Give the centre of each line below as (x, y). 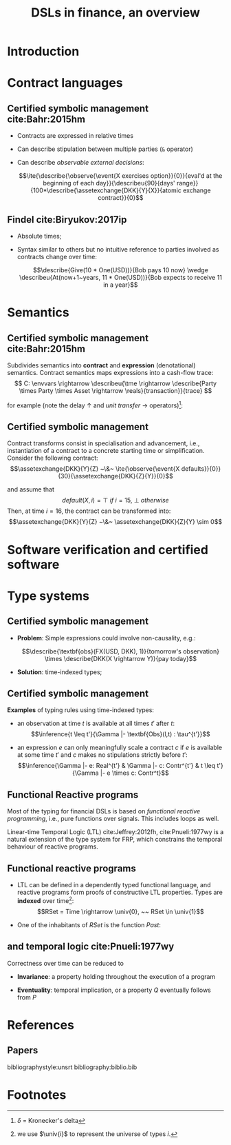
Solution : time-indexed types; (59, 672)
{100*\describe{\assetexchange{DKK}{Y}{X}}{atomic (106, 190)
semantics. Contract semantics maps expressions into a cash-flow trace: (110, 373)
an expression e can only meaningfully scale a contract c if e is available (119, 748)
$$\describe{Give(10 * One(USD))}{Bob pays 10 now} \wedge (121, 270)
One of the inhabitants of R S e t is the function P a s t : (89, 924)
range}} (187, 183)
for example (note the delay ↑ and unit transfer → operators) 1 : (95, 405)
